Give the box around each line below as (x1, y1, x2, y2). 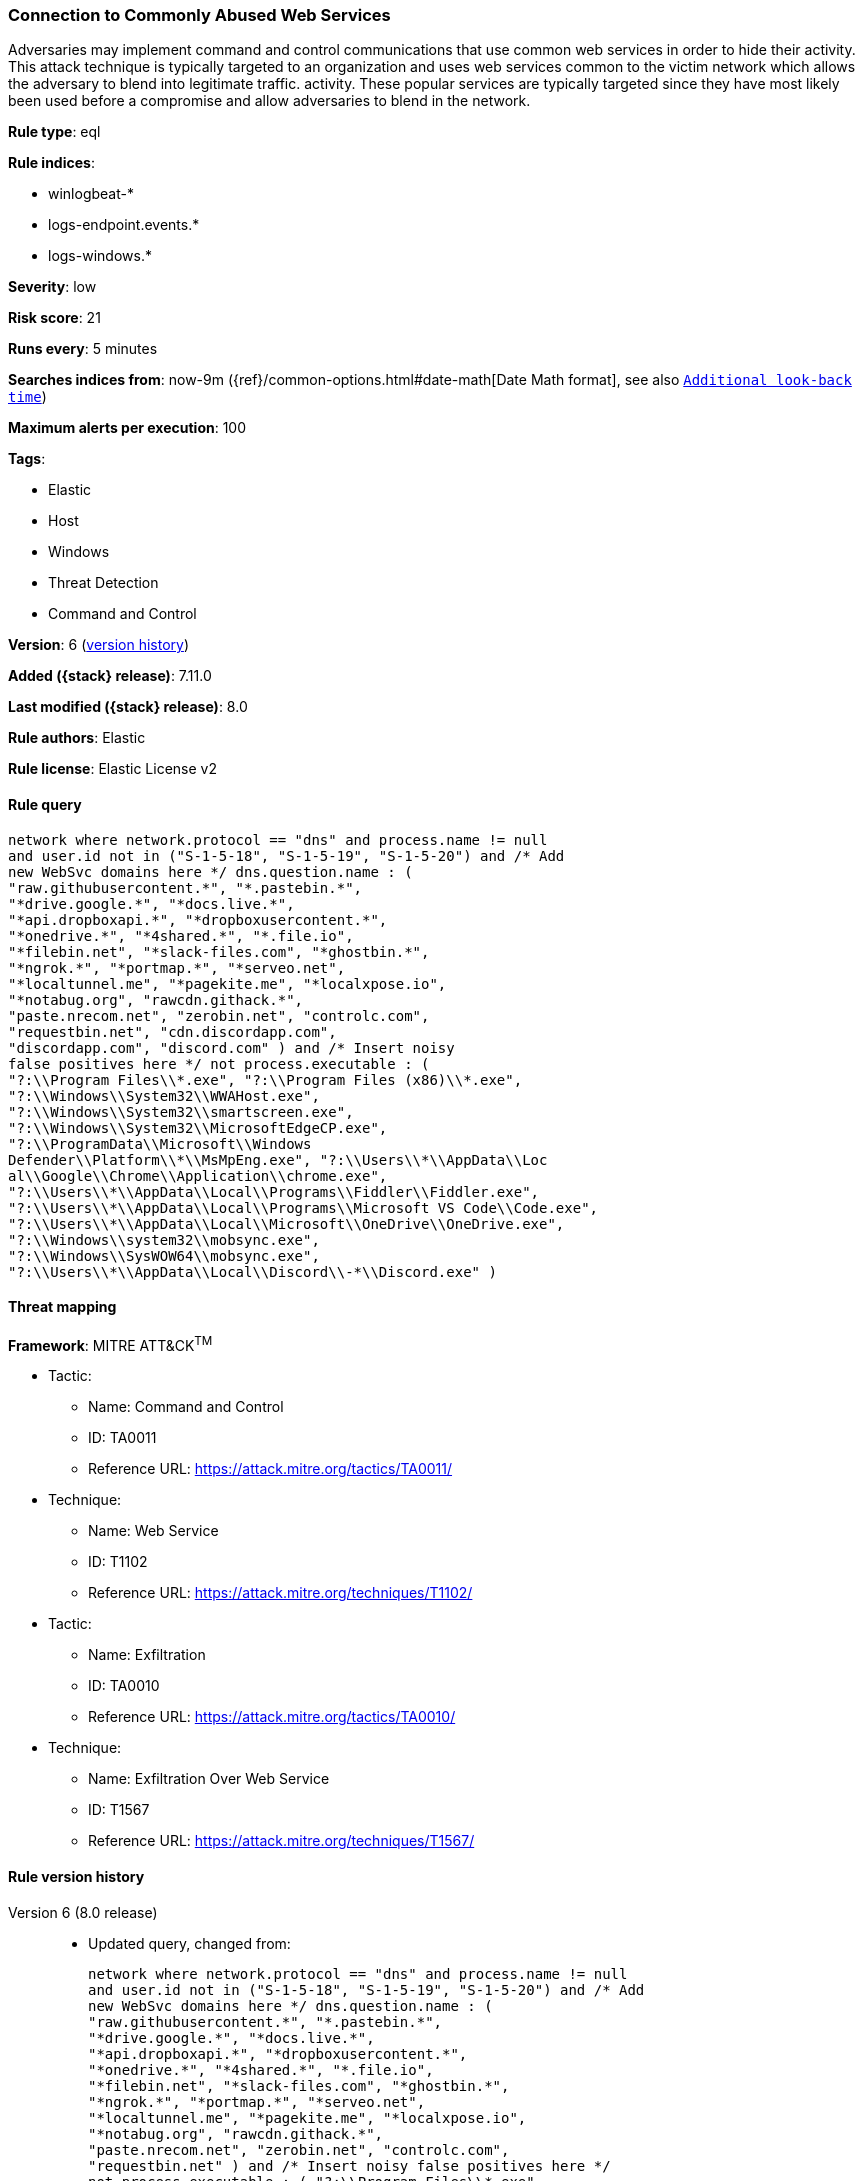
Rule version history (8, 1868, 145, 1886)
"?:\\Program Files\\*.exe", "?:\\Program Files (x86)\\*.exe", (8, 1071, 523, 1088)
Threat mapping (8, 1298, 117, 1316)
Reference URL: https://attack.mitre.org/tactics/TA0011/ (88, 1460, 453, 1478)
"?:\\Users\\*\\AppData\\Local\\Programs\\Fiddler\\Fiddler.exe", (8, 1183, 540, 1200)
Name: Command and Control (88, 1398, 284, 1416)
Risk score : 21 (8, 309, 101, 327)
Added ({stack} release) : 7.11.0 (8, 667, 212, 685)
